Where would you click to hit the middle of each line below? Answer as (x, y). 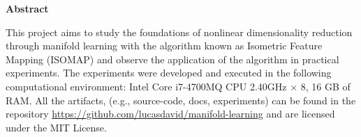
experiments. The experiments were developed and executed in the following (169, 73)
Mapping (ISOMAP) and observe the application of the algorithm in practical (172, 59)
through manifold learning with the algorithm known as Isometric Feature (164, 46)
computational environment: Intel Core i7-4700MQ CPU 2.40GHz (146, 86)
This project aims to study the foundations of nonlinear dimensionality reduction (179, 32)
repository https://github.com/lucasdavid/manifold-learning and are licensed (170, 114)
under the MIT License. (56, 127)
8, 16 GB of (325, 86)
